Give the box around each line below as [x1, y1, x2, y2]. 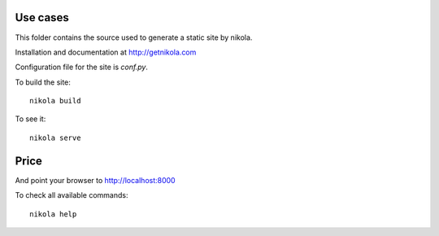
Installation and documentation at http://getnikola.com [15, 47, 197, 57]
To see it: [15, 114, 46, 124]
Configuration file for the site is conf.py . [15, 62, 148, 72]
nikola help [29, 209, 77, 219]
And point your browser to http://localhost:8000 [15, 175, 176, 185]
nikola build [29, 96, 81, 106]
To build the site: [15, 77, 71, 87]
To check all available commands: [15, 190, 128, 200]
